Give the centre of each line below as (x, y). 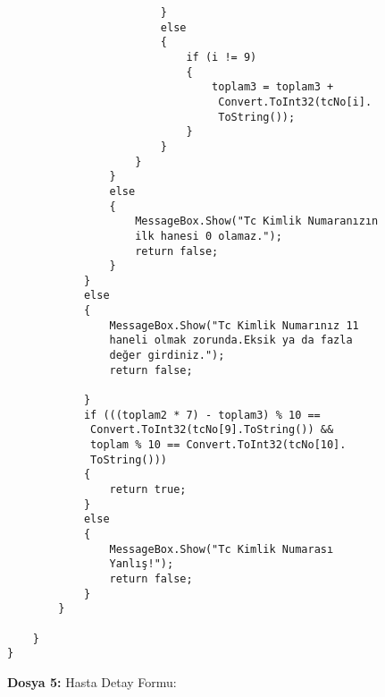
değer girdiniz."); (167, 356)
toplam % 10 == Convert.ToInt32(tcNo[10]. (218, 445)
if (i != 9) (222, 57)
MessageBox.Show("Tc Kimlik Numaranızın (257, 221)
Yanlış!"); (142, 564)
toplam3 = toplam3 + (273, 87)
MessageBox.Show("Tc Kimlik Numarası (222, 549)
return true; (148, 489)
